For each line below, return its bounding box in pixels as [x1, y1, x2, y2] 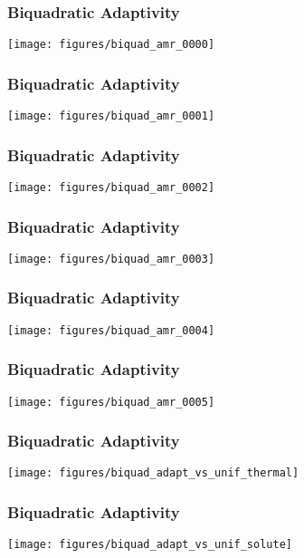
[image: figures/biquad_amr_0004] [7, 323, 215, 337]
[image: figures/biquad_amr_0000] [7, 38, 215, 52]
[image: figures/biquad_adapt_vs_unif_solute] [7, 538, 292, 552]
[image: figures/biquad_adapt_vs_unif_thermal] [7, 467, 299, 480]
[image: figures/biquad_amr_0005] [7, 395, 215, 409]
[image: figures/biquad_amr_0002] [7, 180, 215, 194]
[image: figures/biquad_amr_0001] [7, 110, 215, 123]
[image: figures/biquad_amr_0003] [7, 252, 215, 265]
